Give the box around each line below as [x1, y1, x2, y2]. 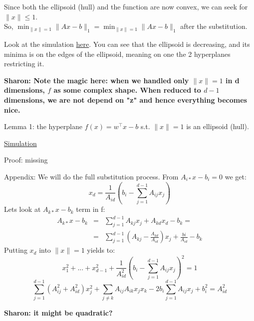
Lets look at [4, 204, 41, 214]
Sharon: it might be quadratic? [4, 308, 113, 318]
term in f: [76, 204, 105, 214]
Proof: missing [4, 155, 48, 165]
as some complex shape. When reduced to [53, 85, 201, 95]
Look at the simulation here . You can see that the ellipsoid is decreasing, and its [4, 38, 250, 49]
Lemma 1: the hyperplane [4, 121, 82, 132]
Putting [4, 245, 27, 255]
